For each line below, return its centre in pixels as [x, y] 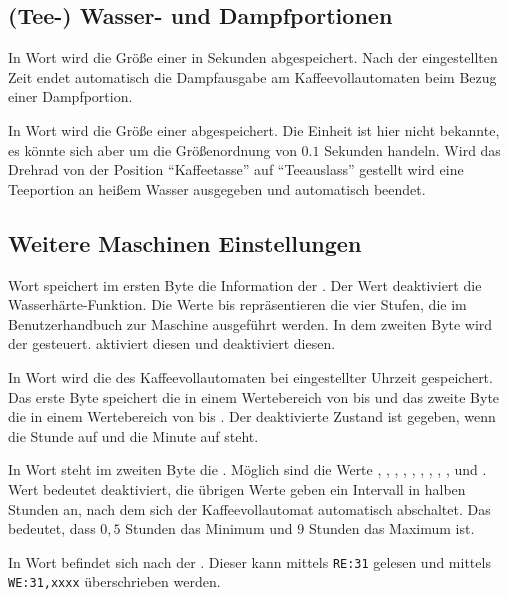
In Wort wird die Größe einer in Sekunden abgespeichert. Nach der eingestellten [253, 57]
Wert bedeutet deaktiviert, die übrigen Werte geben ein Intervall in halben [237, 488]
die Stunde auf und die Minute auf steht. [133, 435]
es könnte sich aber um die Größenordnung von [152, 149]
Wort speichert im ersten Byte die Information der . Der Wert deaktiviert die [245, 284]
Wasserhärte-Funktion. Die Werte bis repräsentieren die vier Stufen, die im [237, 304]
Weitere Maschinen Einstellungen [185, 242]
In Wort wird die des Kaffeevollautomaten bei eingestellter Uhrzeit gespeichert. [250, 376]
